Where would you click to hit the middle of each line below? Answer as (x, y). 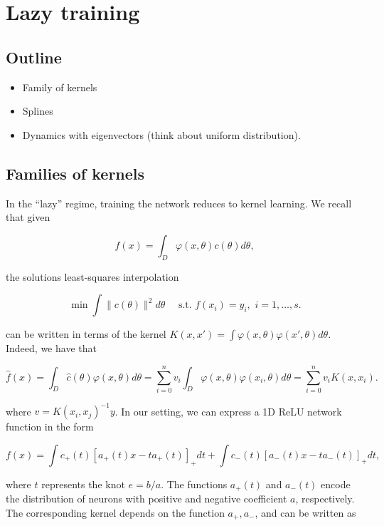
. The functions (194, 484)
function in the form (50, 427)
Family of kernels (60, 87)
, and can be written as (305, 512)
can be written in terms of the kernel (86, 334)
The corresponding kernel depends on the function (115, 512)
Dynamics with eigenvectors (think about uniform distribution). (161, 134)
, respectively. (325, 499)
